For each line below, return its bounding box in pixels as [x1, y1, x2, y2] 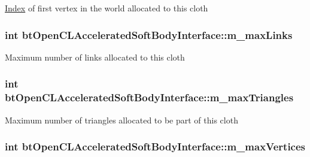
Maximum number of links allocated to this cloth [5, 50, 185, 63]
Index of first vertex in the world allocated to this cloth [5, 2, 208, 14]
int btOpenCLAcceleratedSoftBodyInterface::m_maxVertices [5, 139, 306, 154]
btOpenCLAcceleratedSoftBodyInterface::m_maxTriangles [5, 90, 294, 105]
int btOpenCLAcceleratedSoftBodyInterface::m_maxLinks [5, 27, 293, 42]
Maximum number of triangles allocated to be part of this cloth [5, 113, 238, 126]
